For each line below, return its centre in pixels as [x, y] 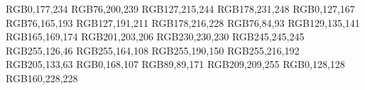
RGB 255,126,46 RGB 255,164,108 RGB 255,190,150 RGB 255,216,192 [153, 50]
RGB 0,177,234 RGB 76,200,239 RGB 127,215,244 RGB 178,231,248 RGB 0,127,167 [180, 9]
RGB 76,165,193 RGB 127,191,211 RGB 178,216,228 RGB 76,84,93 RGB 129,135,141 [183, 22]
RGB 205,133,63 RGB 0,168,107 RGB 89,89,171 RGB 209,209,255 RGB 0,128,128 [175, 64]
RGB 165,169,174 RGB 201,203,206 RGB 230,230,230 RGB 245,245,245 [155, 36]
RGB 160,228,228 [42, 78]
